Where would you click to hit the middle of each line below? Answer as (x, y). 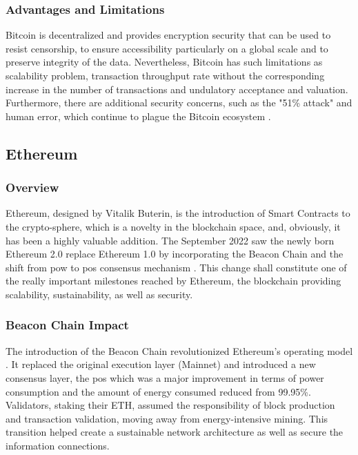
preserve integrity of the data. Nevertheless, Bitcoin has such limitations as (164, 62)
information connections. (58, 445)
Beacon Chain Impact (67, 325)
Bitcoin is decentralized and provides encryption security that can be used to (168, 35)
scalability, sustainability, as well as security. (99, 294)
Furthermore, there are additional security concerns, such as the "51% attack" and (179, 103)
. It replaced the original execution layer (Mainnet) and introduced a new (161, 364)
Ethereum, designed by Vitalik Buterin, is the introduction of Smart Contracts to (178, 213)
